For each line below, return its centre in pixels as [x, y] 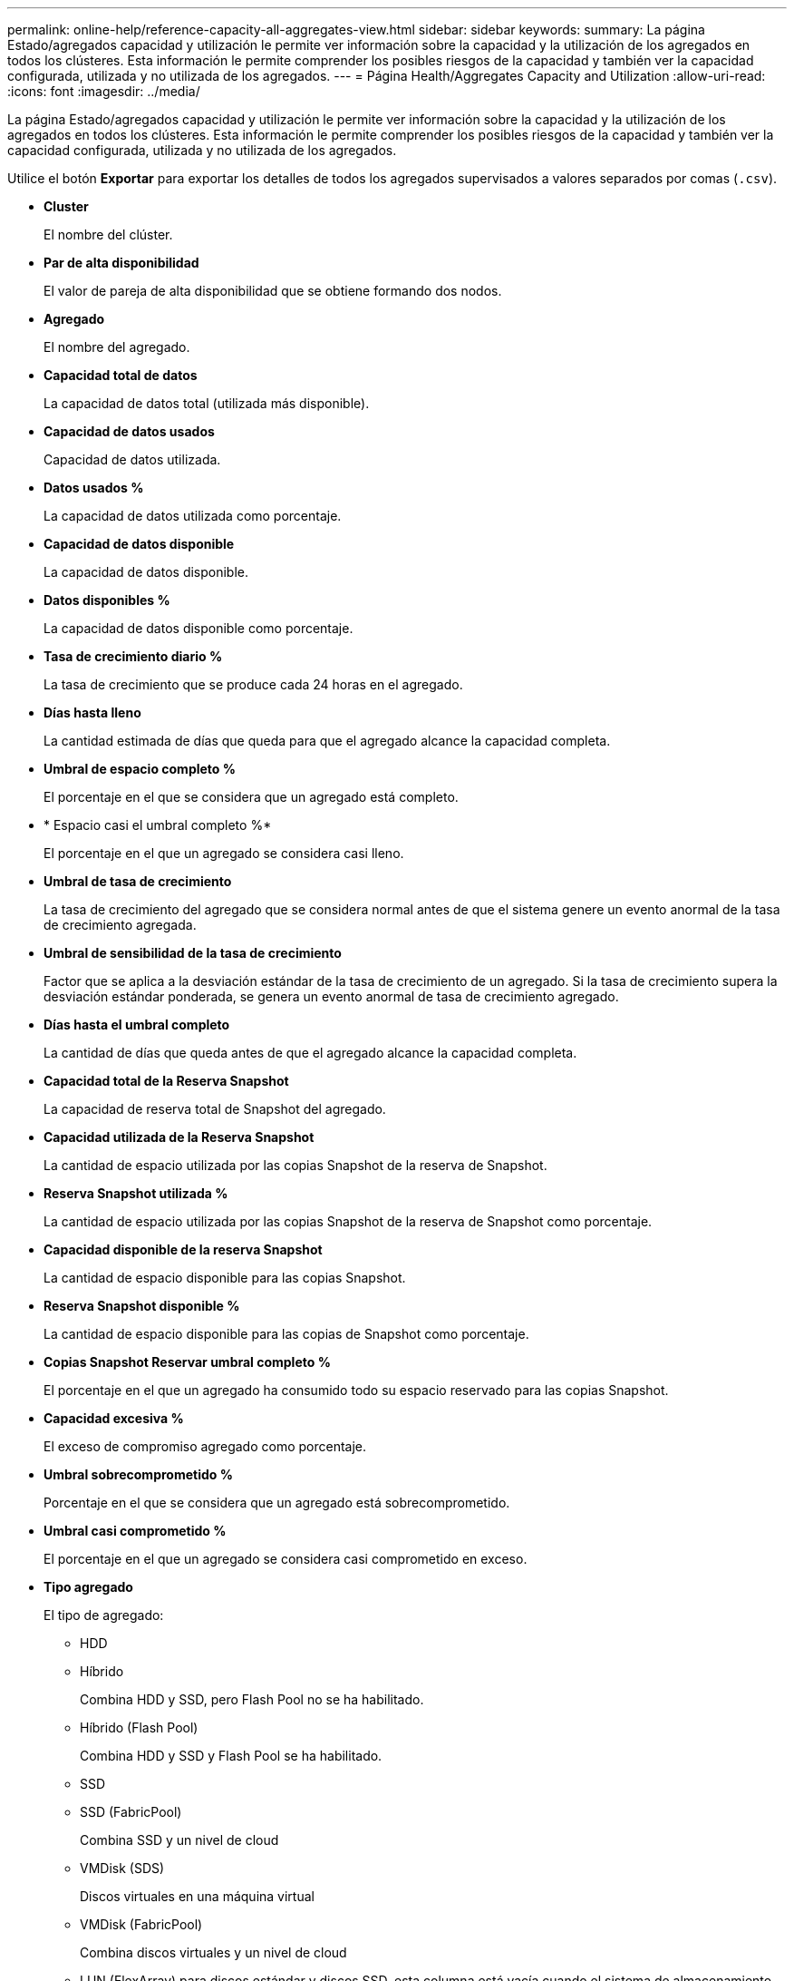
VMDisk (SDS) [122, 1868]
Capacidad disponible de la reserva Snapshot [183, 1249]
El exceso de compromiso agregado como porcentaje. [205, 1446]
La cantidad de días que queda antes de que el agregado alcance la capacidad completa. [310, 1053]
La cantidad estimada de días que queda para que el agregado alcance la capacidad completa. [327, 741]
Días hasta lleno [92, 712]
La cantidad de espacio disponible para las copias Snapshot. [225, 1278]
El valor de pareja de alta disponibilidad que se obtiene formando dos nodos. [273, 291]
